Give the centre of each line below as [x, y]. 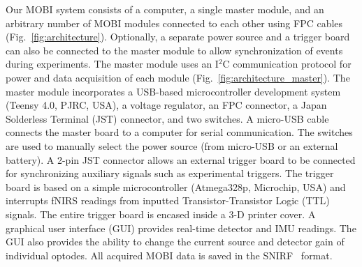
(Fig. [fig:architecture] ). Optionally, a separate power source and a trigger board [178, 37]
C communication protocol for [287, 64]
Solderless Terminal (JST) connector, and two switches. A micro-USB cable [167, 118]
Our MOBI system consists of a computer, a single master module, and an [165, 9]
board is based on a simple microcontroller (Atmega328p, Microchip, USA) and [176, 186]
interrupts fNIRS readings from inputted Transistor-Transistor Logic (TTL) [168, 200]
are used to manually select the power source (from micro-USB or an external [172, 145]
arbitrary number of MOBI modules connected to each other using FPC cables [174, 23]
